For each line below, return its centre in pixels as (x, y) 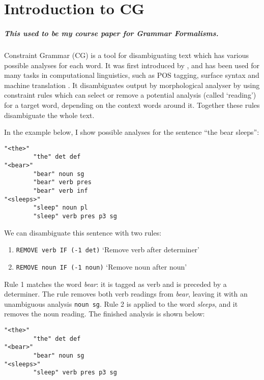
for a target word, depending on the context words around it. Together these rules (132, 105)
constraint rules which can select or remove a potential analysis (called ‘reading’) (130, 95)
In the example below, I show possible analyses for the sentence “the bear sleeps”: (132, 132)
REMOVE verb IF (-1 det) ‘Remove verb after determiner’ (108, 250)
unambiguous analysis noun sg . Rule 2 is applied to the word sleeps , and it (121, 303)
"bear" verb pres (62, 182)
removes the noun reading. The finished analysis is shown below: (105, 314)
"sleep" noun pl (61, 208)
